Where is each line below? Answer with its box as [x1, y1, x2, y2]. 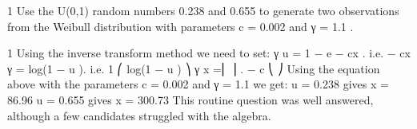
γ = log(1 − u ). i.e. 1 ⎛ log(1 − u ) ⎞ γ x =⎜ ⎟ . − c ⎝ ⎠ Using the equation [7, 60, 380, 76]
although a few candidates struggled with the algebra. [7, 107, 271, 123]
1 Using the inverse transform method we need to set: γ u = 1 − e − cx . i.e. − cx [7, 45, 411, 61]
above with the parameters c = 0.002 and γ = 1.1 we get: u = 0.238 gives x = [7, 76, 389, 92]
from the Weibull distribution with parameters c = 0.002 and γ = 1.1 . [7, 18, 354, 34]
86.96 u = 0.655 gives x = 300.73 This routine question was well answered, [7, 91, 374, 107]
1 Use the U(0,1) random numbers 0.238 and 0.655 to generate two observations [7, 2, 399, 18]
